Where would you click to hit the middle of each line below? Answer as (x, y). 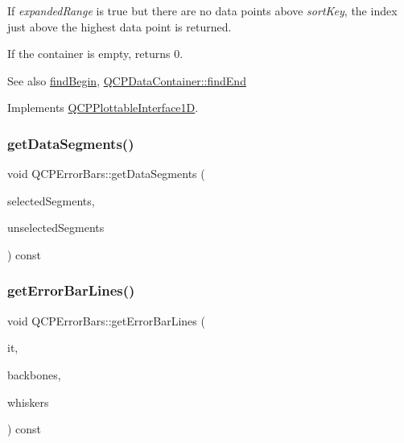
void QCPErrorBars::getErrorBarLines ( (106, 320)
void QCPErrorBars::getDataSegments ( (106, 174)
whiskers (28, 402)
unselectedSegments (56, 228)
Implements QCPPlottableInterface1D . (103, 108)
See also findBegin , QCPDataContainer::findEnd (127, 80)
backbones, (34, 374)
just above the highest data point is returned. (120, 26)
